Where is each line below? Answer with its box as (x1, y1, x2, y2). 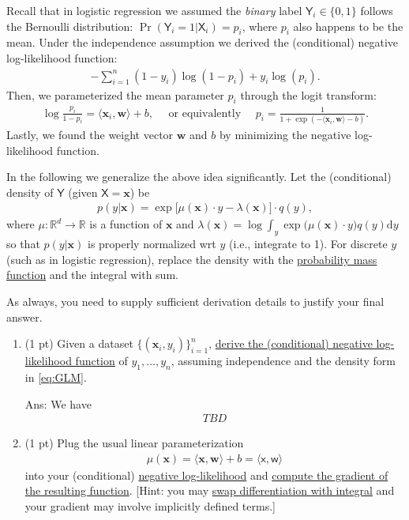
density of (6, 183, 54, 200)
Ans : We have (24, 395, 92, 412)
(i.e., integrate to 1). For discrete (229, 236, 388, 252)
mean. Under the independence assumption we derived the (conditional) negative (6, 34, 399, 51)
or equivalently (168, 107, 242, 119)
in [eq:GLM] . (24, 368, 87, 385)
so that (6, 236, 40, 252)
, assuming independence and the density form (171, 352, 396, 369)
